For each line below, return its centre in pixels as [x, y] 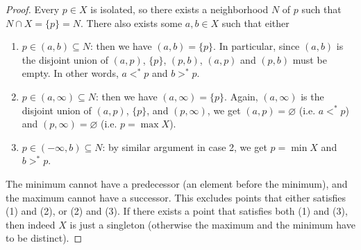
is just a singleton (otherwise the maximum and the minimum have [212, 224]
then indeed [31, 224]
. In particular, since [257, 46]
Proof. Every [33, 9]
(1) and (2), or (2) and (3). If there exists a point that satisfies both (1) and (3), [177, 211]
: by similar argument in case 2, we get [185, 146]
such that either [255, 23]
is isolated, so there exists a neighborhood [179, 9]
